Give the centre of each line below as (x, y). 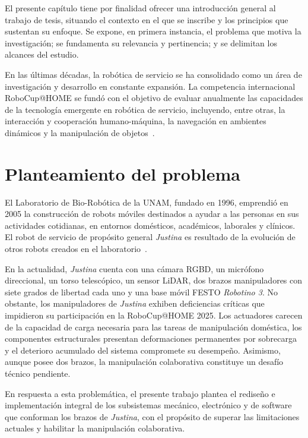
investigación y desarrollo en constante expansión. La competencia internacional (150, 86)
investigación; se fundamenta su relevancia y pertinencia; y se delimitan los (141, 42)
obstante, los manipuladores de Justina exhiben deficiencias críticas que (135, 303)
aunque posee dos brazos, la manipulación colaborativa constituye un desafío (144, 362)
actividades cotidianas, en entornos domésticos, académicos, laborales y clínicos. (150, 225)
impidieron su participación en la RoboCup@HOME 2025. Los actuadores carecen (154, 315)
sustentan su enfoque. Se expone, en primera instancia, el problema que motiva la (153, 31)
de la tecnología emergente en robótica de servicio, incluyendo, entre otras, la (145, 109)
